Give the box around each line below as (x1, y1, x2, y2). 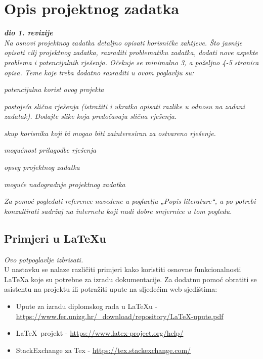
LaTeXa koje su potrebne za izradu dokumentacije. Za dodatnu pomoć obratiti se (4, 274, 257, 284)
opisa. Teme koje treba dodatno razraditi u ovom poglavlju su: (4, 67, 194, 77)
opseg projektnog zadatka (4, 162, 80, 172)
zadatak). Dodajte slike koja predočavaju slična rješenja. (4, 111, 177, 121)
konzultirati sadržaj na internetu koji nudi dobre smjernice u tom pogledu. (4, 205, 232, 216)
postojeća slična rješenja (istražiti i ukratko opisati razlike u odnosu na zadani (4, 101, 245, 111)
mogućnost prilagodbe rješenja (4, 145, 97, 155)
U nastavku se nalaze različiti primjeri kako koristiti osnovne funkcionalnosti (4, 264, 241, 275)
